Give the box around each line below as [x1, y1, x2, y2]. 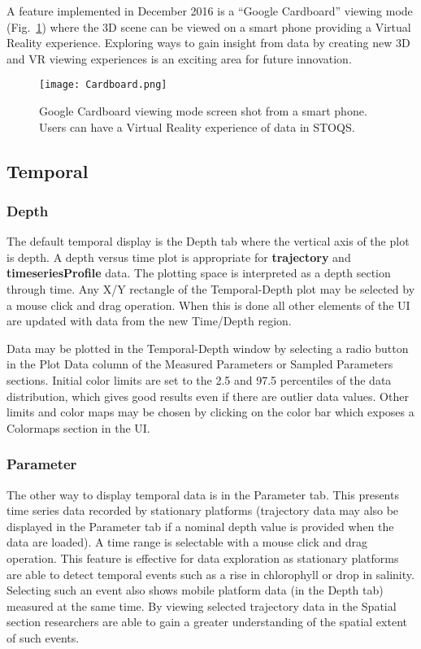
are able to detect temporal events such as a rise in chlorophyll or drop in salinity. [7, 565, 414, 582]
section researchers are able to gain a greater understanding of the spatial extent [7, 613, 407, 630]
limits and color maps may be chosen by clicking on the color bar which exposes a [7, 403, 414, 420]
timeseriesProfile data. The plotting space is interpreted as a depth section [7, 264, 391, 281]
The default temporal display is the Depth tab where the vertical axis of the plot [7, 233, 410, 250]
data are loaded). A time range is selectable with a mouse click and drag [7, 534, 368, 551]
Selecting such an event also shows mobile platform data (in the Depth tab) [7, 581, 384, 599]
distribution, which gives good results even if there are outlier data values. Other [7, 387, 409, 404]
